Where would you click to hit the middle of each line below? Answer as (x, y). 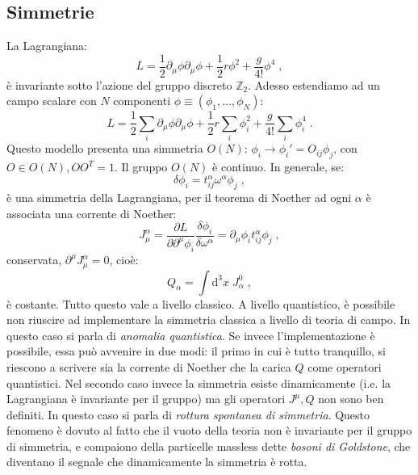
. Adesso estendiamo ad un (314, 84)
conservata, (34, 260)
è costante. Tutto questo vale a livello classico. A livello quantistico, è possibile (201, 303)
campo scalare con (52, 101)
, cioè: (124, 260)
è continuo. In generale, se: (278, 167)
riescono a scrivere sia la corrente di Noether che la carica (149, 366)
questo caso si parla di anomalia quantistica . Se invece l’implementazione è (191, 335)
